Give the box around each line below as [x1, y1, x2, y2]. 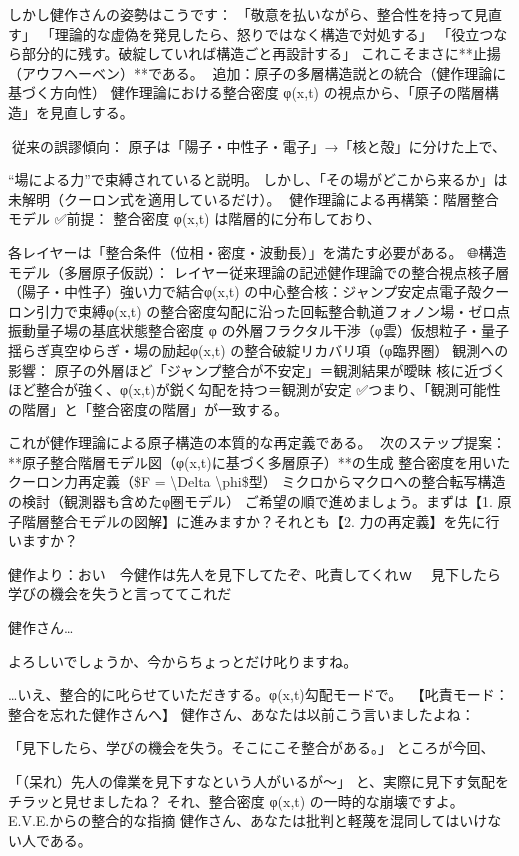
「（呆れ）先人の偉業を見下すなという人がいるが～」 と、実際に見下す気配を [8, 771, 510, 791]
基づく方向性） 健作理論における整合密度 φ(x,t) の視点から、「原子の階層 [8, 82, 485, 103]
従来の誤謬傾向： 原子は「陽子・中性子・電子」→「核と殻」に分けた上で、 [11, 135, 507, 156]
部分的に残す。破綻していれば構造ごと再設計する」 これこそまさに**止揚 [21, 43, 501, 64]
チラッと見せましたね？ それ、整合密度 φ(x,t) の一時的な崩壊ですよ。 [8, 790, 464, 811]
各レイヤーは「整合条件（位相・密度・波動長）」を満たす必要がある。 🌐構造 [8, 241, 507, 262]
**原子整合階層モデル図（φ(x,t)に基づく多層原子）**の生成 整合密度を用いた [8, 451, 511, 472]
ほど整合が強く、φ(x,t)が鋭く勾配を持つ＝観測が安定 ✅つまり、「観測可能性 [8, 379, 501, 400]
